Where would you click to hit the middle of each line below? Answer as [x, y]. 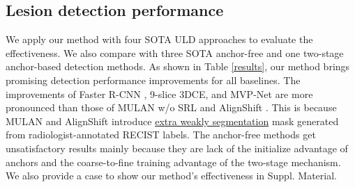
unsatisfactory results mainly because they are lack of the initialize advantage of [177, 148]
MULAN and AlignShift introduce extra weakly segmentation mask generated [172, 121]
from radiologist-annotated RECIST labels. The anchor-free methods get [161, 135]
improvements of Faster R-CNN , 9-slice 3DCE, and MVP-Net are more [159, 93]
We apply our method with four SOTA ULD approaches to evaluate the [159, 39]
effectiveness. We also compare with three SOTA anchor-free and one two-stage [175, 52]
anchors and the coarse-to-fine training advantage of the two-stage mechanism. [173, 162]
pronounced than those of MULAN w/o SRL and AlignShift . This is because [171, 107]
